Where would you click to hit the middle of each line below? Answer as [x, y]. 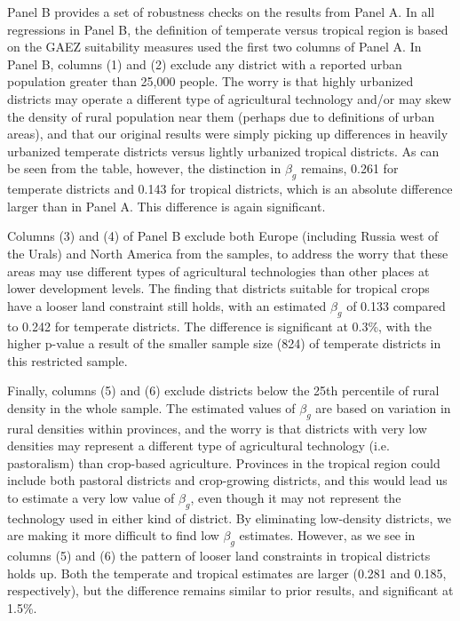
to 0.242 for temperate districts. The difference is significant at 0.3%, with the [219, 326]
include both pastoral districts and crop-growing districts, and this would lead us [227, 480]
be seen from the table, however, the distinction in [144, 168]
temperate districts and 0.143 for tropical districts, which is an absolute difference [230, 189]
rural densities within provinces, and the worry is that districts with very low [217, 428]
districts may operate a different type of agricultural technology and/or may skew [230, 98]
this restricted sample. [67, 360]
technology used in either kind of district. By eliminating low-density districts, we [230, 517]
